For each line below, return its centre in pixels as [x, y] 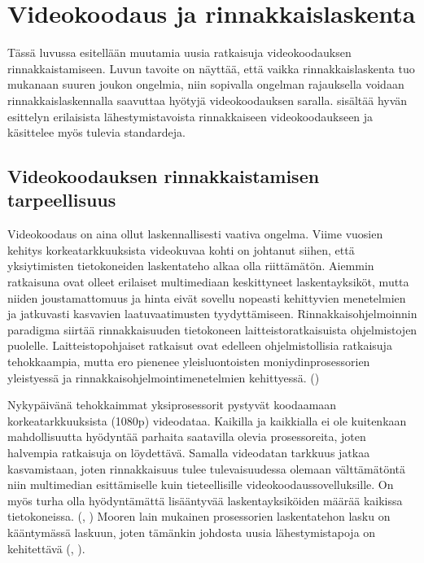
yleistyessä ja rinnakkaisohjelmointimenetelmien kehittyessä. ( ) [164, 377]
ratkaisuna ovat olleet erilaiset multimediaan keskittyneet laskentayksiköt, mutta [208, 282]
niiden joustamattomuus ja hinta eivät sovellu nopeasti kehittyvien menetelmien [207, 297]
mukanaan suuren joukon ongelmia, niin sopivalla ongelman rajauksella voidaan [206, 84]
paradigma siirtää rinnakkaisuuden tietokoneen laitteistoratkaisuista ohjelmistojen [212, 329]
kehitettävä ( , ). [46, 548]
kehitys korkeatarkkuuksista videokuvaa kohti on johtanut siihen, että [181, 249]
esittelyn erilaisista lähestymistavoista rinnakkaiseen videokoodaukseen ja [190, 116]
